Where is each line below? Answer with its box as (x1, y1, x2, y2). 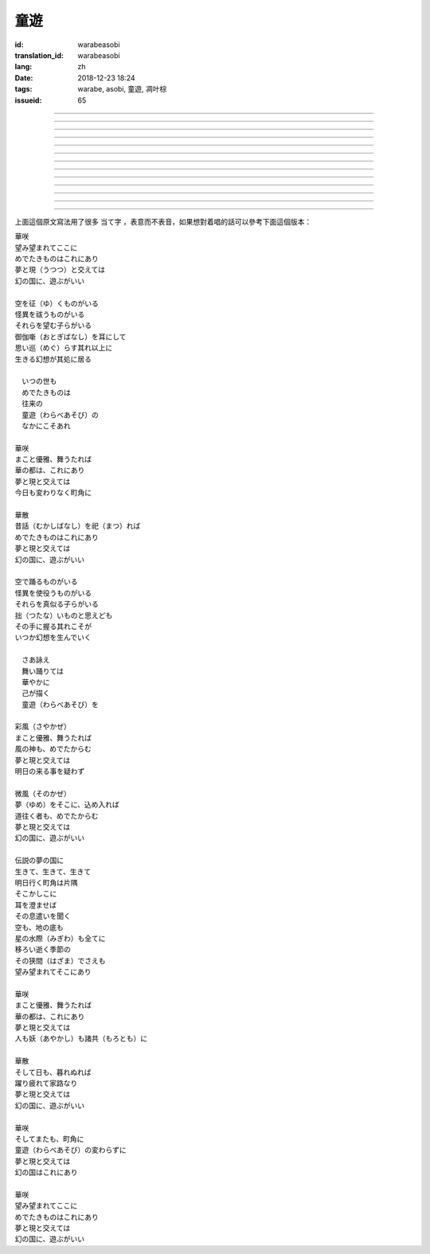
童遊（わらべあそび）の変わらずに (14, 1145, 127, 1154)
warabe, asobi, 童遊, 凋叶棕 (77, 84, 167, 94)
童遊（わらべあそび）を (21, 699, 99, 709)
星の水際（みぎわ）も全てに (14, 933, 106, 943)
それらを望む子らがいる (14, 321, 92, 330)
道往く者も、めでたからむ (14, 811, 99, 820)
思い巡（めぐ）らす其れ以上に (14, 343, 113, 353)
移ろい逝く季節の (14, 944, 71, 955)
